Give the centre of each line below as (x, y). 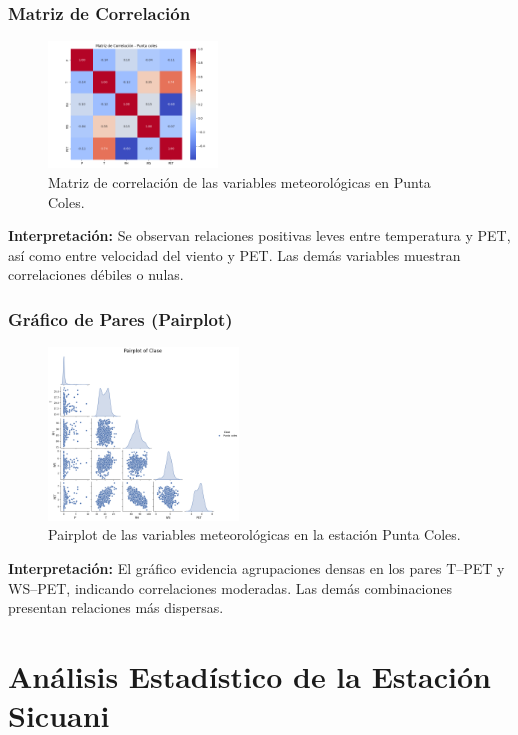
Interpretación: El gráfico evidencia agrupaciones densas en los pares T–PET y (256, 568)
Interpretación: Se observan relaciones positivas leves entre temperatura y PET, (259, 235)
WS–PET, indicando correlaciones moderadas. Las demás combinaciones (230, 587)
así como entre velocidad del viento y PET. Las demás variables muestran (234, 254)
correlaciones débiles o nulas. (96, 274)
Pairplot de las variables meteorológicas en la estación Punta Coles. (254, 534)
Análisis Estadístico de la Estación (249, 675)
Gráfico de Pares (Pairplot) (120, 318)
